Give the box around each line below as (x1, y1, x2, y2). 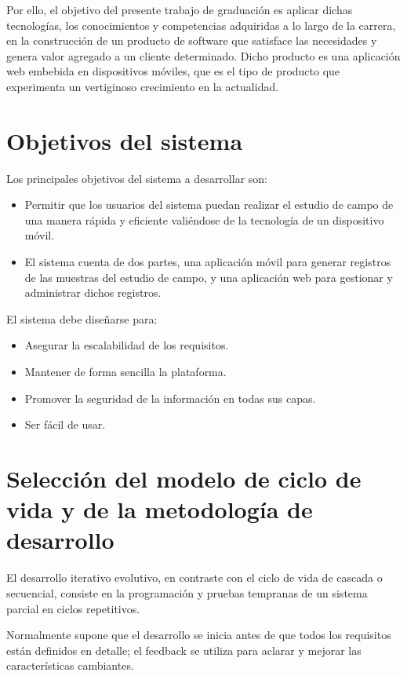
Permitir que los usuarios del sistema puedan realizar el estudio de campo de (24, 196, 394, 213)
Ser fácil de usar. (24, 416, 106, 433)
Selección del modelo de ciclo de (6, 462, 362, 494)
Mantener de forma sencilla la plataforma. (24, 364, 227, 380)
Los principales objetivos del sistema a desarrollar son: (6, 170, 267, 186)
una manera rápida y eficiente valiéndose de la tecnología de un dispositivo (24, 211, 384, 228)
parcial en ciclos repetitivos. (6, 600, 140, 616)
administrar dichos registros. (24, 284, 162, 301)
